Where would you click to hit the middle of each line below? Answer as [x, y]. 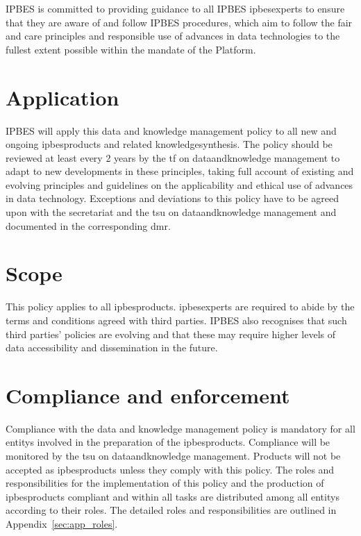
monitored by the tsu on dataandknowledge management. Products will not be [173, 456]
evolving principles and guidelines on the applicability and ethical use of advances [179, 184]
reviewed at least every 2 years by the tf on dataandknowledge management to [173, 157]
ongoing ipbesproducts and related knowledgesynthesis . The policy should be [169, 144]
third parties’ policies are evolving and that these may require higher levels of [170, 334]
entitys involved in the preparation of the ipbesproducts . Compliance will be [168, 442]
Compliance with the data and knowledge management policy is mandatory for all [180, 428]
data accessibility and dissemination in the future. [112, 347]
